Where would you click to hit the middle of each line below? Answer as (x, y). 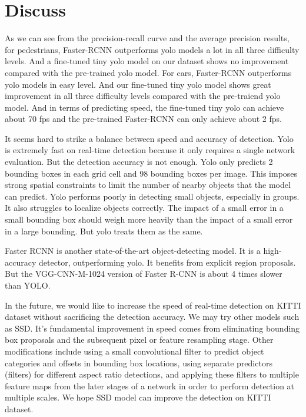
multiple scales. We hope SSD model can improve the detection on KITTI (138, 397)
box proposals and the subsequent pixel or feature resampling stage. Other (139, 340)
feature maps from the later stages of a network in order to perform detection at (150, 385)
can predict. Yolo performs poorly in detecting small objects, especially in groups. (152, 196)
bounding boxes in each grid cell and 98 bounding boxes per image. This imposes (151, 173)
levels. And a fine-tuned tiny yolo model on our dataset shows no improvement (147, 61)
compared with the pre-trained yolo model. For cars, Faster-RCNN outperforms (148, 72)
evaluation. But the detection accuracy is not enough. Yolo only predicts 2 (139, 162)
